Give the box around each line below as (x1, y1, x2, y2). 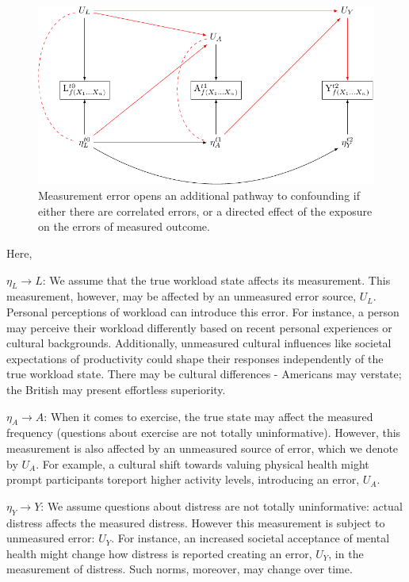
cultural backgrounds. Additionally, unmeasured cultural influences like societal (6, 335, 392, 351)
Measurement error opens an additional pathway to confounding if (38, 187, 360, 204)
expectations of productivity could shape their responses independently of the (6, 350, 384, 366)
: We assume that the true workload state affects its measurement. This (42, 271, 391, 288)
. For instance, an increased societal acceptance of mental (111, 530, 390, 546)
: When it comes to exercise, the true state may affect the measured (44, 408, 373, 424)
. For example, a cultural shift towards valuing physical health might (36, 455, 369, 472)
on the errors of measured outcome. (38, 218, 210, 235)
